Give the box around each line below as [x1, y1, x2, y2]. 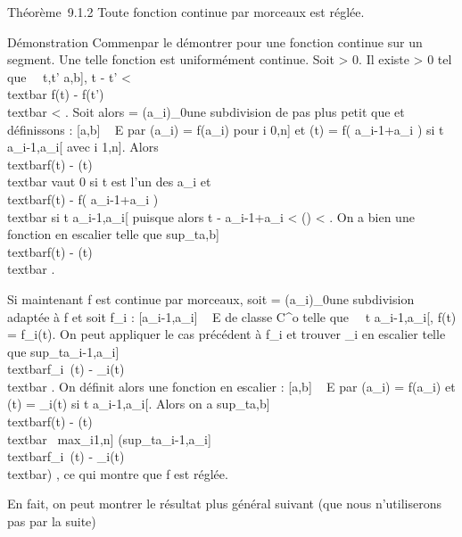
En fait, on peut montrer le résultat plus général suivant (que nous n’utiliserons [7, 494, 442, 513]
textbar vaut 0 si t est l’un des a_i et [7, 172, 211, 191]
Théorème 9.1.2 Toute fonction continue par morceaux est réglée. [7, 3, 365, 21]
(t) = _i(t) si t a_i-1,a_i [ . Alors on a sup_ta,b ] [7, 394, 270, 413]
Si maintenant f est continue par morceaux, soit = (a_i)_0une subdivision [7, 289, 415, 308]
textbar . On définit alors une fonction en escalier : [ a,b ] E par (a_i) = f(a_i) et [7, 376, 456, 395]
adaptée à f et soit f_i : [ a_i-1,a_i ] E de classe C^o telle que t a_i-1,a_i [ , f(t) [7, 307, 457, 326]
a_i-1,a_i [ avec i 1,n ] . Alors [7, 137, 159, 156]
